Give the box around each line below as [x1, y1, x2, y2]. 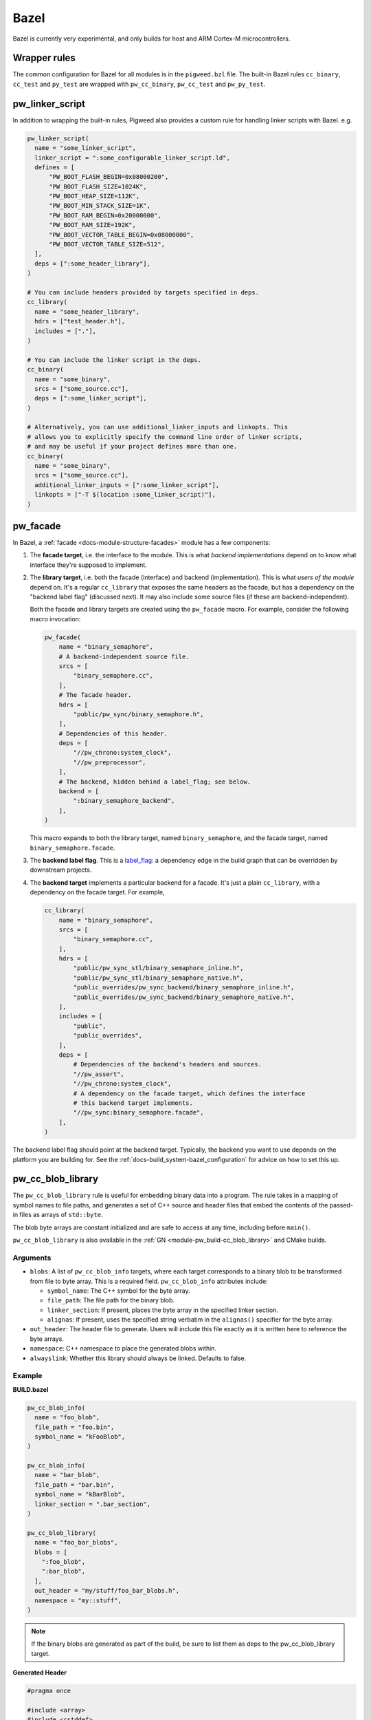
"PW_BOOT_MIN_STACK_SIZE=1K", [49, 202, 151, 210]
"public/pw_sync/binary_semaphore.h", [73, 710, 204, 718]
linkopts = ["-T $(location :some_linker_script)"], [34, 491, 216, 499]
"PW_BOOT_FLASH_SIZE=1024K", [49, 182, 147, 191]
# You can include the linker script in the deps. [27, 356, 202, 364]
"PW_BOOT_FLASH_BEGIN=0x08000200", [49, 173, 169, 181]
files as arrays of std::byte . [19, 1211, 103, 1219]
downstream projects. [30, 866, 92, 874]
